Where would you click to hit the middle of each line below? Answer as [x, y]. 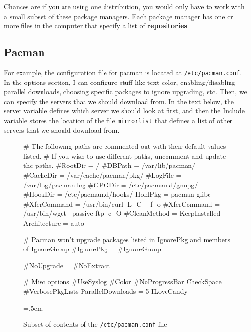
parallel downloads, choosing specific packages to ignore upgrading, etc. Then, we [125, 92]
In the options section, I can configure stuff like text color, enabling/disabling [120, 82]
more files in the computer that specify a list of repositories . [96, 26]
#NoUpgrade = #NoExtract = [71, 265]
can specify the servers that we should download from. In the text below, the [119, 101]
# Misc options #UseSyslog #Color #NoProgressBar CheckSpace [123, 281]
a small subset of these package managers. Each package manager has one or [119, 16]
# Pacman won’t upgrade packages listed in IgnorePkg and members [127, 239]
